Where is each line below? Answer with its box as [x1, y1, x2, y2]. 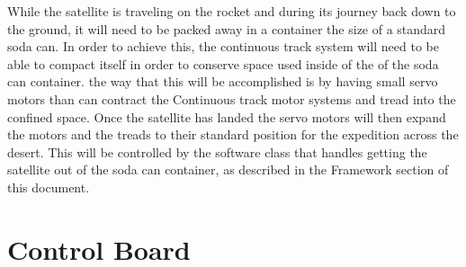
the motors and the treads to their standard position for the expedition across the [7, 125, 459, 144]
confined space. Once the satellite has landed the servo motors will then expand [7, 107, 446, 126]
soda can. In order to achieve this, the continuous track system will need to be [7, 37, 439, 56]
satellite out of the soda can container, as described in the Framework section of [7, 160, 449, 179]
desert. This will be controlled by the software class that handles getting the [7, 142, 427, 161]
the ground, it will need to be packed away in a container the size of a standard [7, 19, 446, 38]
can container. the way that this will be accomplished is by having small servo [7, 72, 438, 91]
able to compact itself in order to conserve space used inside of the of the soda [7, 54, 439, 73]
